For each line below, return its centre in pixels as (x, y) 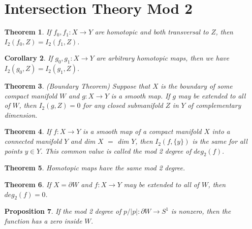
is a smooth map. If (141, 95)
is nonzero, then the (201, 211)
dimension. (21, 114)
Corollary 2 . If (29, 58)
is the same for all (220, 141)
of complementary (214, 105)
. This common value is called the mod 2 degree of (116, 150)
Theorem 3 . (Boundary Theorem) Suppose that (77, 86)
